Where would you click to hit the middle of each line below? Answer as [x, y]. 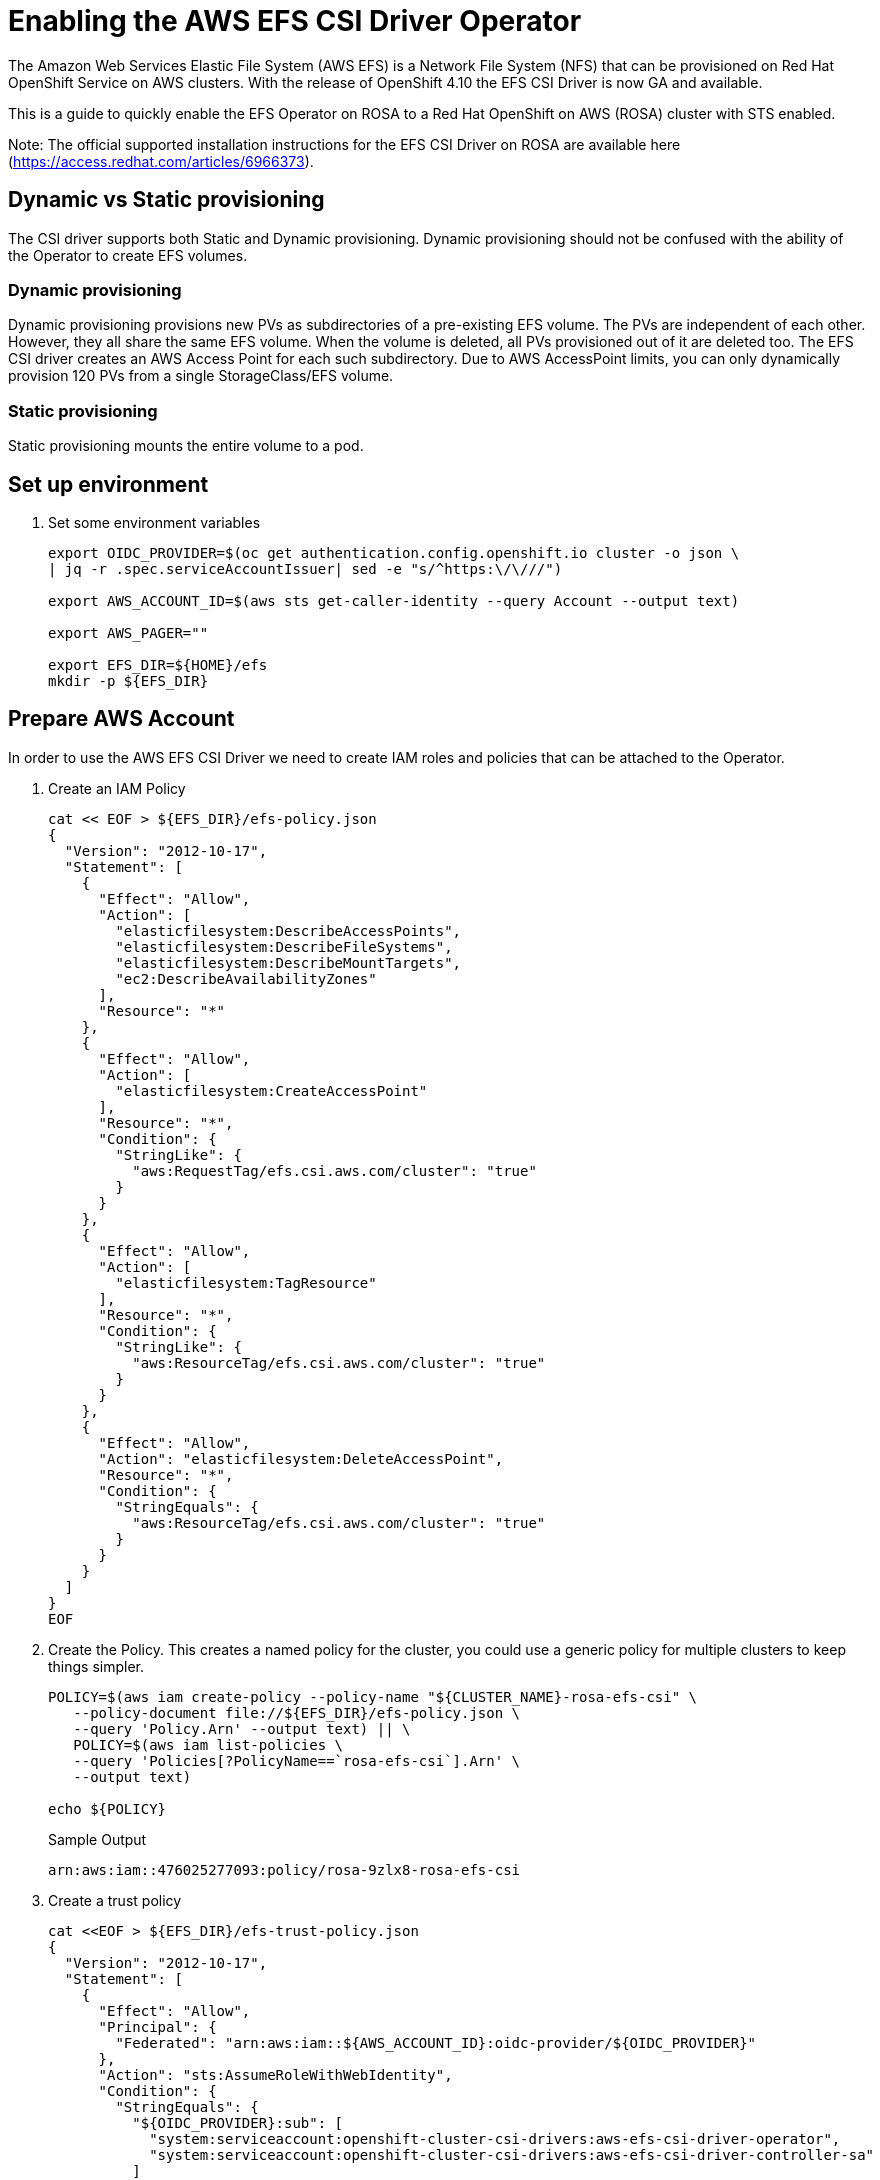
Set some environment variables [154, 522]
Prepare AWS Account [121, 719]
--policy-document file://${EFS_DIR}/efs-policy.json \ [297, 1712]
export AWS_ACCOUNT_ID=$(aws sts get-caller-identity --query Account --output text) [394, 600]
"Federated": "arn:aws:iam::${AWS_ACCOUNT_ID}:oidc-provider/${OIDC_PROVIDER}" [436, 2042]
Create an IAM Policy [117, 788]
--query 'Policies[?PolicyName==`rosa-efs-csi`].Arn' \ [297, 1760]
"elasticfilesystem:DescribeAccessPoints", [288, 930]
